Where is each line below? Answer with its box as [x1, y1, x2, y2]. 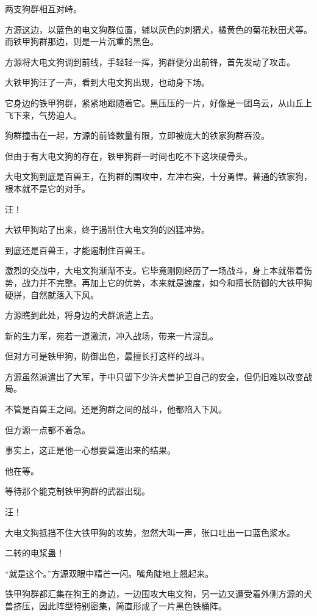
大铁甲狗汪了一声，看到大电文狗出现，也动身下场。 [5, 76, 210, 89]
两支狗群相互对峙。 [5, 2, 82, 15]
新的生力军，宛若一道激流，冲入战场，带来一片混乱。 [5, 329, 218, 342]
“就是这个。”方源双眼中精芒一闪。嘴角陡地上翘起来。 [5, 566, 214, 579]
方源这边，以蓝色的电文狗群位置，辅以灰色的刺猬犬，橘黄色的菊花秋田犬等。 [5, 23, 312, 35]
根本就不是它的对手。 [5, 182, 90, 194]
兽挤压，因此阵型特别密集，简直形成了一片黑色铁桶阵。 [5, 599, 227, 612]
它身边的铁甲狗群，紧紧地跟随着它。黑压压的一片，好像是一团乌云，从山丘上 [5, 96, 312, 109]
